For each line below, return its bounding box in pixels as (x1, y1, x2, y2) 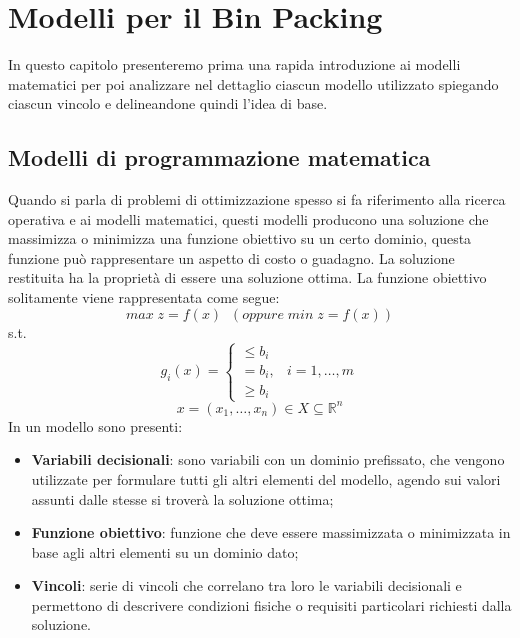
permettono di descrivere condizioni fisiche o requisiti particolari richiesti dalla (31, 594, 512, 615)
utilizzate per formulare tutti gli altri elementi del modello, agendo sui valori (31, 468, 501, 489)
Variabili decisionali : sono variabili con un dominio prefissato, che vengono (31, 449, 505, 470)
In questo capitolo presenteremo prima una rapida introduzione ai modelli (8, 54, 461, 75)
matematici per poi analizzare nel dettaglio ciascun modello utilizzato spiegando (8, 73, 499, 94)
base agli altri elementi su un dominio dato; (31, 541, 299, 562)
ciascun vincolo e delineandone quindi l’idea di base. (8, 93, 328, 114)
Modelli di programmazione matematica (8, 142, 431, 173)
